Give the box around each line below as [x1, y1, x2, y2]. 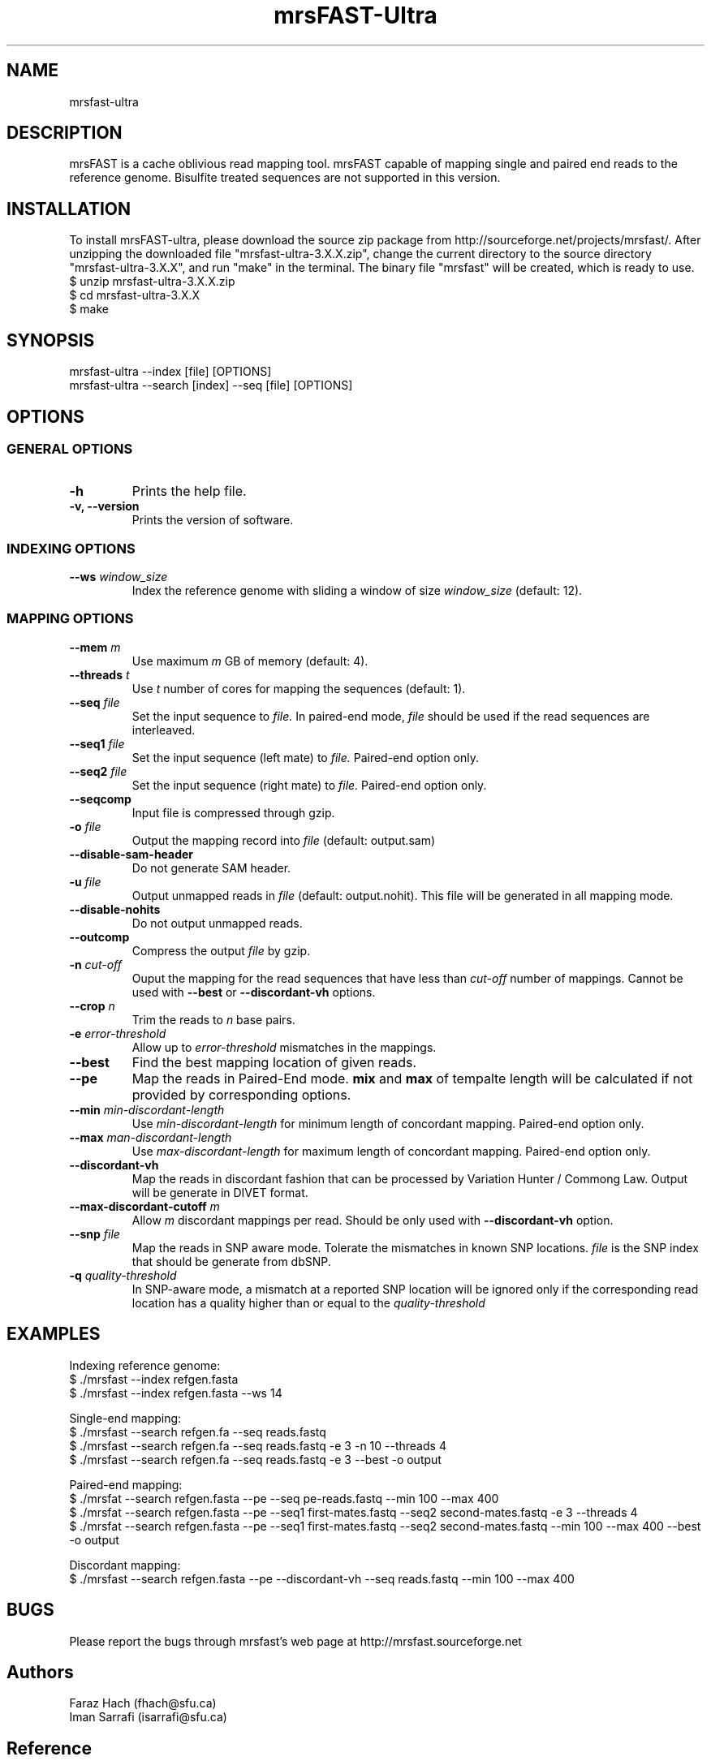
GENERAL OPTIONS [6, 440, 133, 457]
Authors [6, 1661, 74, 1682]
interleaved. [131, 722, 196, 737]
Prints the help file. [131, 483, 247, 500]
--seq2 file [69, 764, 127, 778]
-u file [69, 874, 101, 889]
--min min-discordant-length [69, 1102, 225, 1117]
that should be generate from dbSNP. [131, 1254, 331, 1268]
